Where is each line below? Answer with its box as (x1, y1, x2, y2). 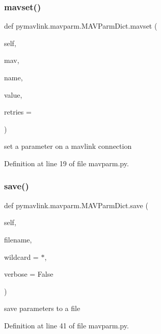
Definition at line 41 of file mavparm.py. (4, 320, 129, 330)
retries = (4, 106, 32, 117)
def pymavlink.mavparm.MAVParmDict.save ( (4, 199, 148, 210)
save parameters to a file (4, 303, 81, 314)
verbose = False (4, 269, 53, 279)
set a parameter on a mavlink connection (4, 141, 132, 151)
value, (4, 89, 22, 100)
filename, (4, 234, 32, 244)
